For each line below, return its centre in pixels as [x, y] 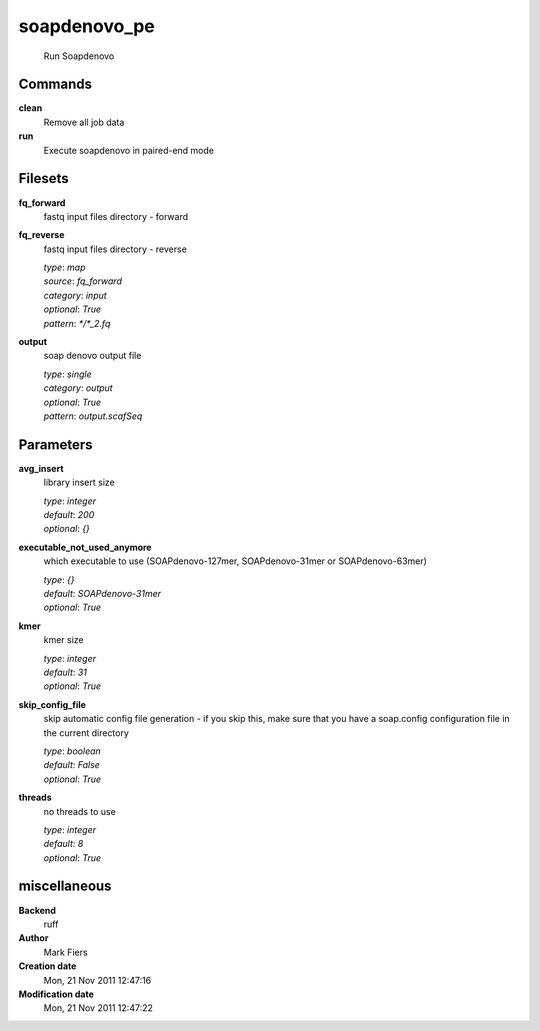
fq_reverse [41, 235]
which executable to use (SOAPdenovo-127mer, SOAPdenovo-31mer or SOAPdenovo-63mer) [235, 561]
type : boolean [72, 751]
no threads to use [80, 811]
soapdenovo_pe [86, 26]
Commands [55, 84]
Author [33, 938]
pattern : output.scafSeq [93, 416]
